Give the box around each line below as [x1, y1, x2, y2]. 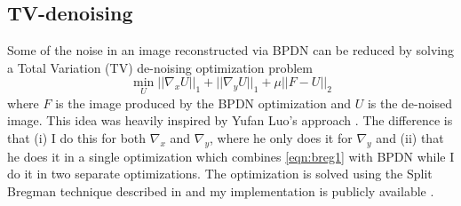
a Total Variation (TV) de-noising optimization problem [7, 58, 313, 76]
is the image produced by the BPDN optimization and [55, 93, 351, 112]
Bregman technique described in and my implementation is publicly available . [7, 181, 434, 200]
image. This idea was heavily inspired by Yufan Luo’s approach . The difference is [7, 111, 453, 130]
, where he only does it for [209, 128, 353, 147]
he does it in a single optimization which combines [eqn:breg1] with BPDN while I [7, 147, 455, 165]
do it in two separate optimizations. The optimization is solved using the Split [7, 164, 433, 183]
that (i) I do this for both [7, 128, 147, 147]
